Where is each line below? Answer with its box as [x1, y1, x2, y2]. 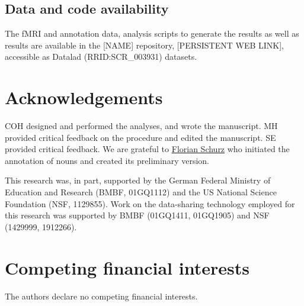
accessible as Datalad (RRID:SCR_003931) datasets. [5, 50, 197, 63]
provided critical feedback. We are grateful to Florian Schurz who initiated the [5, 143, 290, 155]
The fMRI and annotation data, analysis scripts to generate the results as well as [5, 27, 299, 40]
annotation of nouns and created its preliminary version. [5, 154, 209, 166]
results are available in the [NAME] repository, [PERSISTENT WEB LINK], [5, 38, 284, 51]
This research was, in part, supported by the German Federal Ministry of [5, 174, 271, 186]
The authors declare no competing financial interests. [5, 289, 198, 302]
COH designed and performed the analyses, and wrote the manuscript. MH [5, 120, 278, 132]
